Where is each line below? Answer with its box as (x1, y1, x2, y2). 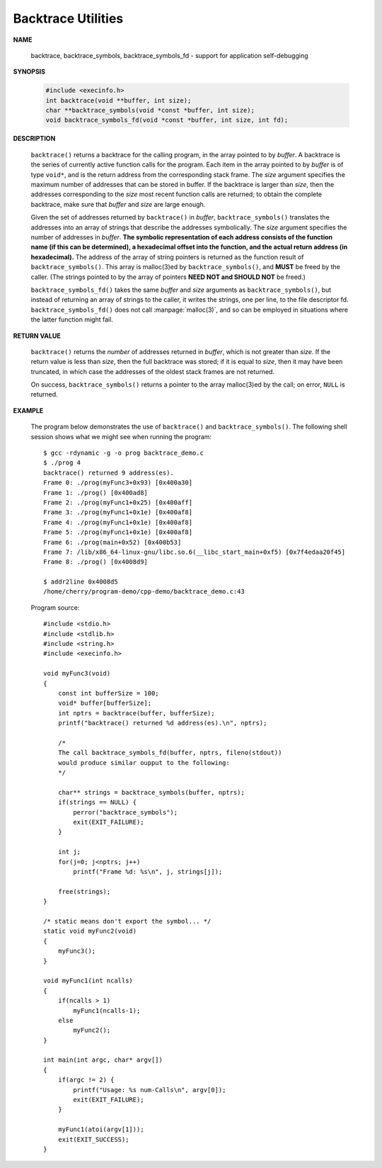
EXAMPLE (13, 406, 44, 414)
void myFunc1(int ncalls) (43, 977, 134, 985)
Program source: (30, 603, 80, 612)
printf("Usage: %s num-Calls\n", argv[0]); (73, 1086, 226, 1094)
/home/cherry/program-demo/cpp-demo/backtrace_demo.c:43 (43, 588, 245, 596)
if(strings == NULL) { (57, 798, 137, 807)
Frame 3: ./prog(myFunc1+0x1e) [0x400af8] (43, 509, 193, 516)
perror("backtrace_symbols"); (73, 808, 178, 816)
